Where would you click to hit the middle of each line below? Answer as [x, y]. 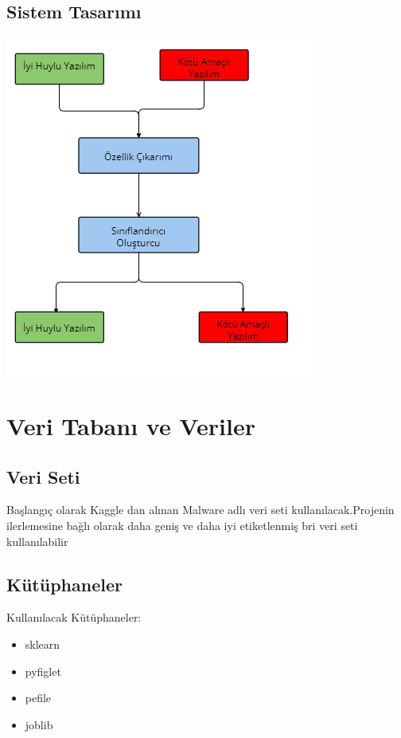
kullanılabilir [37, 541]
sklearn [43, 644]
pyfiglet [43, 671]
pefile [38, 698]
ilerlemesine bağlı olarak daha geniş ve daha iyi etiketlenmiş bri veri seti [182, 525]
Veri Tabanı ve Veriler [131, 425]
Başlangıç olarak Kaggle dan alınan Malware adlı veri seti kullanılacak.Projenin [200, 510]
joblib [39, 724]
